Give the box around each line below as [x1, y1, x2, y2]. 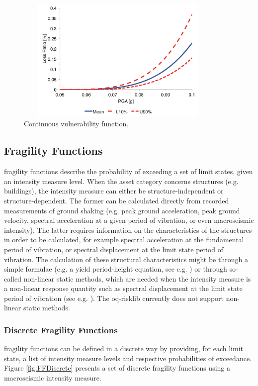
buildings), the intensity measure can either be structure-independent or [4, 186, 224, 196]
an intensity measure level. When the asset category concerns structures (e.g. [4, 176, 239, 186]
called [4, 273, 21, 284]
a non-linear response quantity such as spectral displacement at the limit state [4, 283, 243, 293]
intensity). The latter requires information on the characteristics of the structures [4, 224, 252, 235]
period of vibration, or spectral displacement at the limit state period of [4, 244, 224, 254]
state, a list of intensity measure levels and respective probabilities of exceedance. [4, 353, 252, 363]
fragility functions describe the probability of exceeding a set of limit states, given [4, 166, 253, 177]
